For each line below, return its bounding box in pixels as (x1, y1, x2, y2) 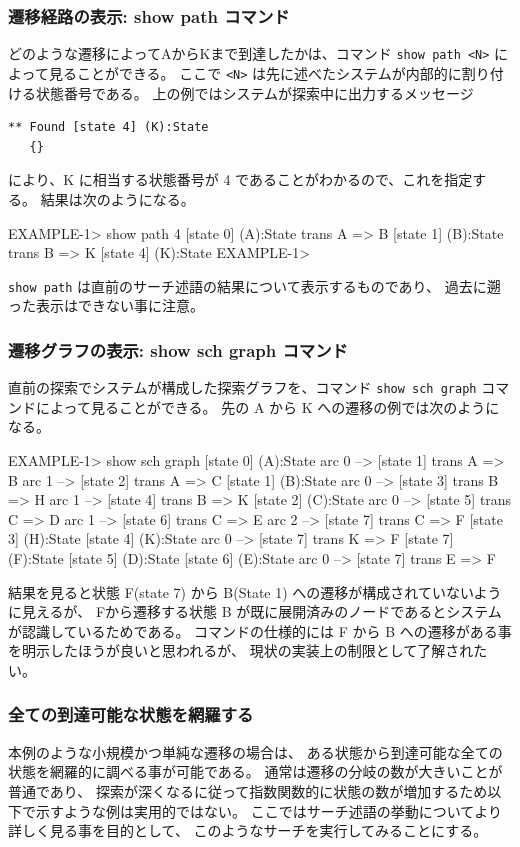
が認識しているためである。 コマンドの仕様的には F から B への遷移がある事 (8, 620, 512, 641)
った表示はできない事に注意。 (8, 295, 204, 316)
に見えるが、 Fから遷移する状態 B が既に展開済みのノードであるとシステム (8, 601, 502, 622)
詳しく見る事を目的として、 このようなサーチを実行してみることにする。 (8, 820, 488, 841)
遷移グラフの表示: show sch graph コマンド (8, 337, 348, 362)
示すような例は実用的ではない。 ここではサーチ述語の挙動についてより (35, 800, 502, 821)
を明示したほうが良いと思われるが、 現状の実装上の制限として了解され (8, 640, 474, 661)
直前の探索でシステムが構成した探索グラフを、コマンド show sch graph (8, 377, 477, 398)
